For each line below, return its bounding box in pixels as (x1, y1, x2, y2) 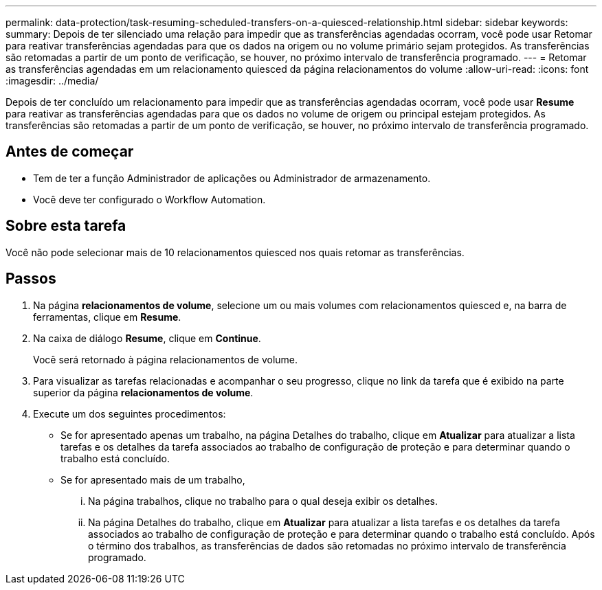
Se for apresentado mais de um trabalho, (60, 473, 245, 486)
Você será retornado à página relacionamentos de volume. (33, 353, 298, 365)
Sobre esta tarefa (5, 217, 126, 235)
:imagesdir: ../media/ (5, 75, 99, 87)
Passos (5, 270, 56, 288)
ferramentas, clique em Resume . (33, 310, 181, 323)
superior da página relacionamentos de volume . (33, 386, 254, 398)
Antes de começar (5, 143, 134, 161)
